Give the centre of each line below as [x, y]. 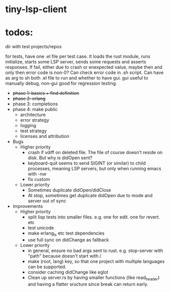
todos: [19, 33]
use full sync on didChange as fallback [68, 240]
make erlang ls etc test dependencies [66, 234]
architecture [33, 115]
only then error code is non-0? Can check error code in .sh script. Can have [84, 72]
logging [28, 126]
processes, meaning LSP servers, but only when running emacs [94, 169]
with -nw [37, 174]
